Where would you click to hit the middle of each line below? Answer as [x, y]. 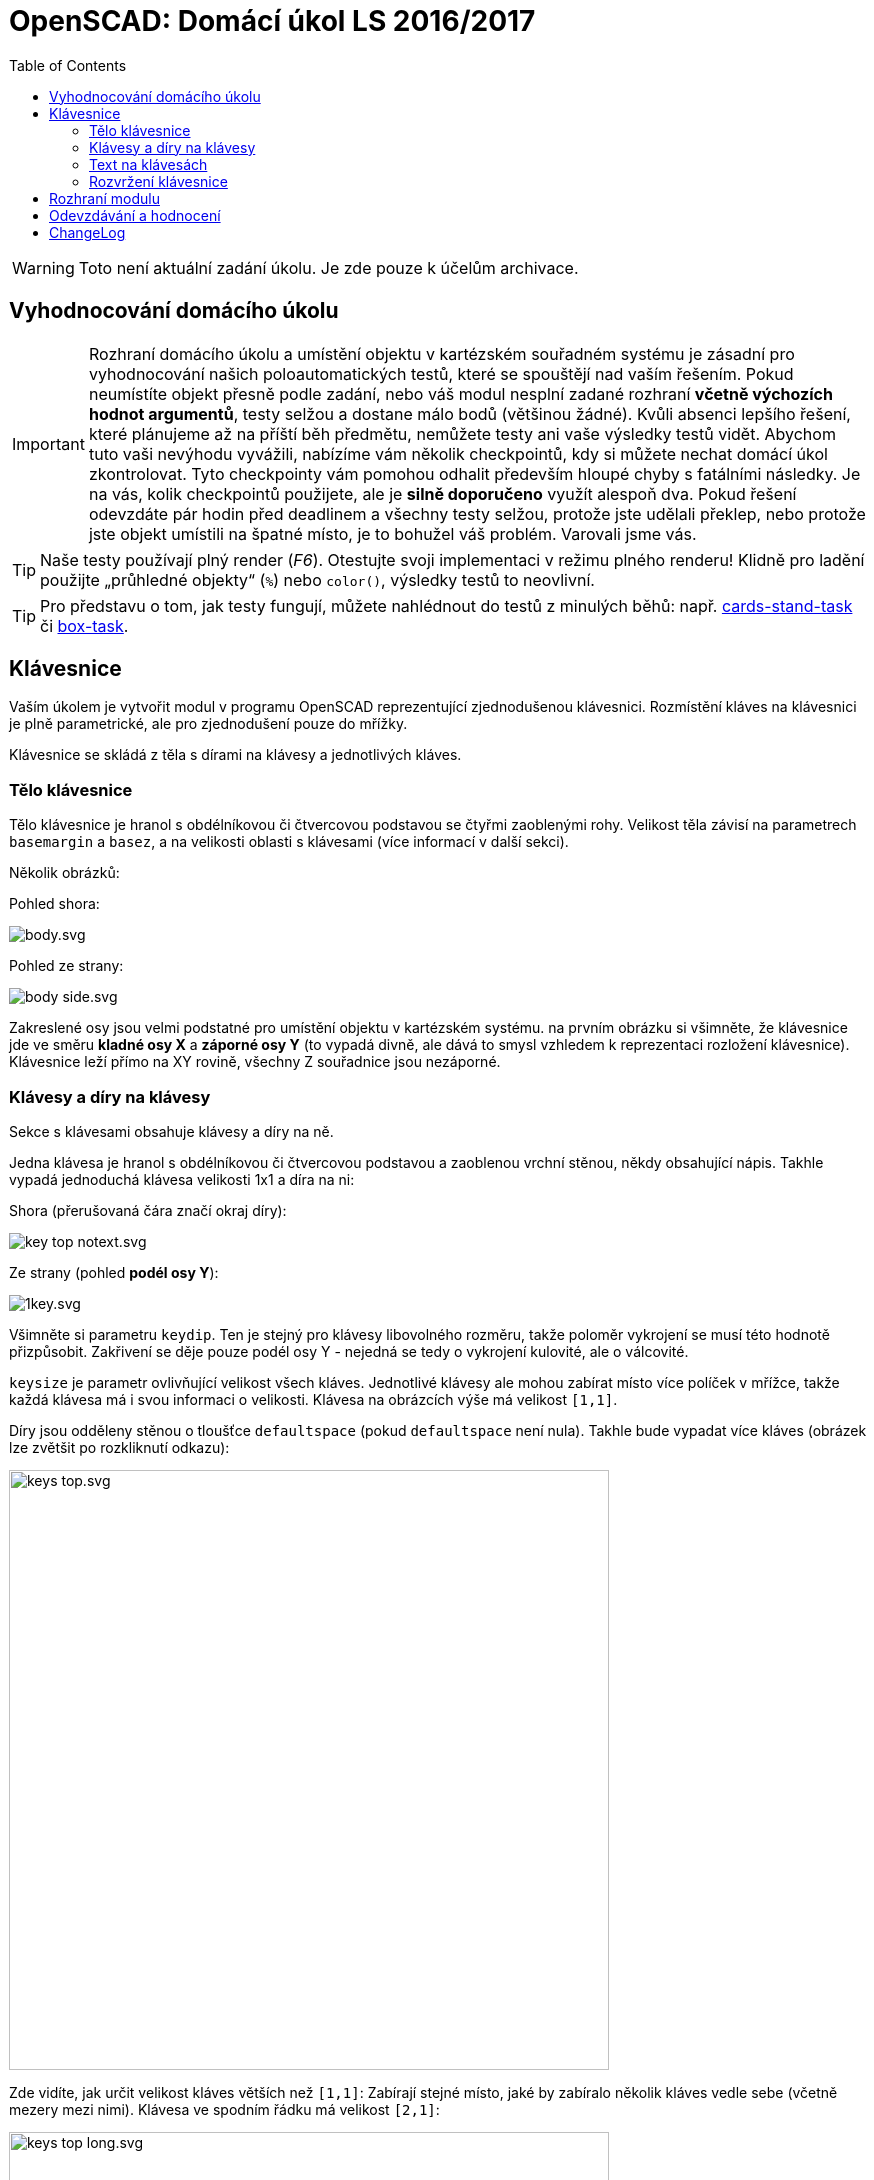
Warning [43, 267]
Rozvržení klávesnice [158, 181]
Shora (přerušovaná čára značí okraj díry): [148, 1210]
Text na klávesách [148, 164]
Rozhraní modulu [104, 198]
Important [48, 443]
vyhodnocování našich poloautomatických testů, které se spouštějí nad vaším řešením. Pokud [441, 373]
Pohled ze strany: [66, 966]
